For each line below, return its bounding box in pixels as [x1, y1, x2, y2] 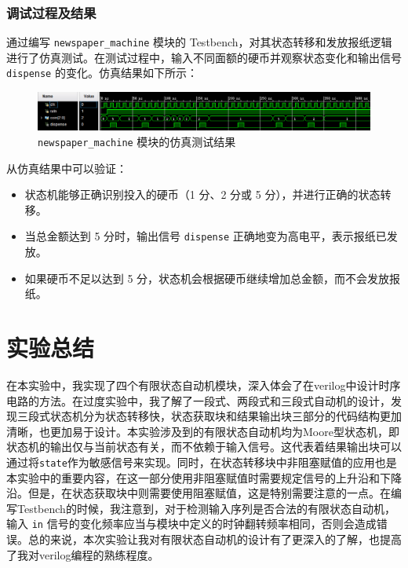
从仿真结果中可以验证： [6, 159, 127, 176]
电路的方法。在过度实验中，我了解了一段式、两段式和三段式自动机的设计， [6, 392, 391, 409]
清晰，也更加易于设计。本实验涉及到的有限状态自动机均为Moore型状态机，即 [6, 423, 399, 439]
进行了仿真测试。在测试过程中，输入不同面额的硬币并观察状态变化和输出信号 [6, 49, 402, 65]
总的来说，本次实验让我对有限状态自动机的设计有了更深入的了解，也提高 [27, 531, 402, 548]
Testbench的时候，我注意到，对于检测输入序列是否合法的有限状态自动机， [16, 500, 395, 516]
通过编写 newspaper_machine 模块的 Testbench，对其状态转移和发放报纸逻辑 [6, 34, 392, 50]
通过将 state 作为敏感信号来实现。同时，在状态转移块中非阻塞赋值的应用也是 [6, 453, 397, 470]
